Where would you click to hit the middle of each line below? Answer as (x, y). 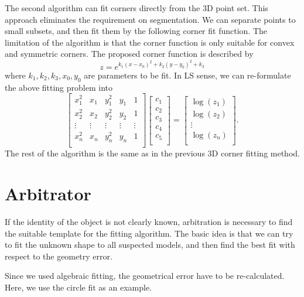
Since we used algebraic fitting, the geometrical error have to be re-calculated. (145, 276)
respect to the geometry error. (59, 256)
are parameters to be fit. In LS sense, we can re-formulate (187, 75)
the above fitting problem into (59, 87)
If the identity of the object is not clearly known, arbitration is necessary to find (149, 221)
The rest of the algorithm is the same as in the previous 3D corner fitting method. (152, 153)
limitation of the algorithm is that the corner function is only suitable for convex (150, 42)
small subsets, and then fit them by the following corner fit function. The (136, 31)
